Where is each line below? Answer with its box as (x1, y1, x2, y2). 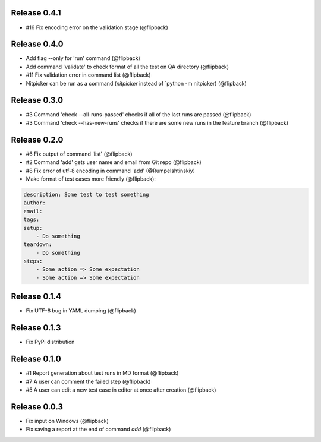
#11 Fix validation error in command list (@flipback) (26, 71, 151, 78)
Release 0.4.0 (11, 39, 64, 49)
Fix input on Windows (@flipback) (26, 417, 109, 424)
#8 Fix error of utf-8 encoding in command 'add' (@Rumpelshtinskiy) (26, 167, 196, 174)
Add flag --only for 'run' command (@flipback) (26, 55, 141, 62)
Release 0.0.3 (11, 402, 64, 412)
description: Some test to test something (23, 191, 149, 198)
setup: (23, 225, 43, 231)
